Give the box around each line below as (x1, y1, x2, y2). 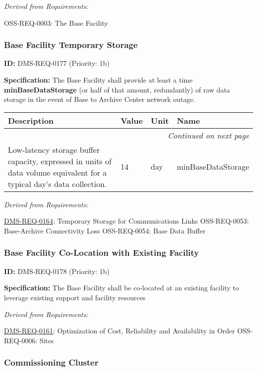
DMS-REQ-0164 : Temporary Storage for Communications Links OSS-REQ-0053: (4, 216, 249, 226)
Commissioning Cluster (4, 356, 99, 369)
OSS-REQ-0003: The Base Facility (4, 17, 108, 28)
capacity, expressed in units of (8, 155, 112, 167)
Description (8, 114, 54, 126)
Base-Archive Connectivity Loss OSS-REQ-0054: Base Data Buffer (4, 225, 206, 235)
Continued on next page (168, 129, 249, 141)
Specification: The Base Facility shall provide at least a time (4, 75, 193, 85)
